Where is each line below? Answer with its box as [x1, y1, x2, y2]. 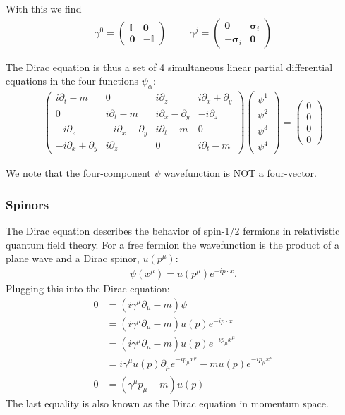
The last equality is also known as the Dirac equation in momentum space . [6, 396, 329, 411]
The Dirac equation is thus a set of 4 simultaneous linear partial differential [6, 59, 333, 74]
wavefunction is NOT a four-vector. [164, 166, 317, 180]
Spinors [6, 195, 49, 213]
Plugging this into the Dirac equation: [6, 280, 170, 295]
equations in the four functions [6, 73, 139, 88]
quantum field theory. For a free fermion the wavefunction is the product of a [6, 237, 340, 252]
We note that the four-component [6, 166, 151, 180]
